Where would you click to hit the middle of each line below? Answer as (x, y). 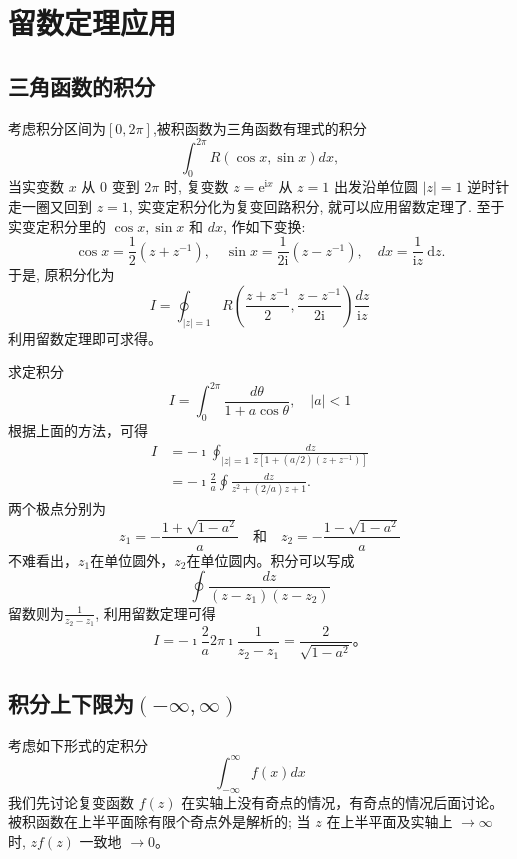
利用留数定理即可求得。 (85, 337)
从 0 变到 (110, 186)
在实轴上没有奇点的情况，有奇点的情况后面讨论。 (342, 801)
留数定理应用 (92, 22)
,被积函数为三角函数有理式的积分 (259, 127)
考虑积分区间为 (57, 127)
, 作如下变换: (264, 225)
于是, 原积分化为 (61, 274)
